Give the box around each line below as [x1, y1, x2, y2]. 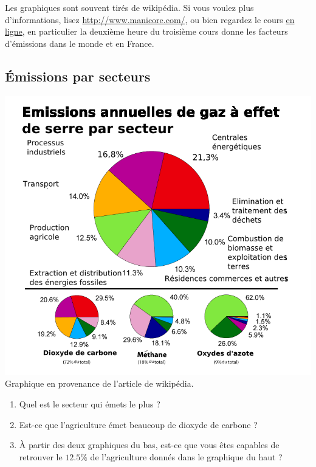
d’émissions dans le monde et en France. [5, 36, 154, 49]
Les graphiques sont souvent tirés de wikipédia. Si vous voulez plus [5, 1, 254, 13]
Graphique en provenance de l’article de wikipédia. [5, 377, 194, 390]
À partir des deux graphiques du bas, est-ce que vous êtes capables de [19, 438, 280, 451]
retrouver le [19, 450, 63, 463]
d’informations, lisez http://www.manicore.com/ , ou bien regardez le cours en [5, 13, 295, 26]
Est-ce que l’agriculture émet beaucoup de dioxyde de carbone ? [19, 418, 258, 431]
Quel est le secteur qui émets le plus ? [19, 398, 160, 410]
